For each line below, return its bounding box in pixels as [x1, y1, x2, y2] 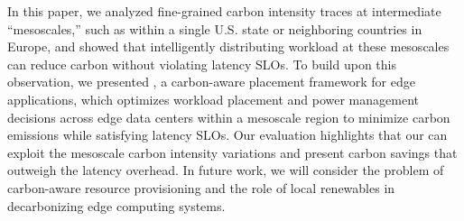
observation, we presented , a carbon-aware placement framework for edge [7, 72, 415, 91]
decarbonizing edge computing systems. [7, 196, 226, 215]
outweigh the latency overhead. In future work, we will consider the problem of [7, 161, 444, 180]
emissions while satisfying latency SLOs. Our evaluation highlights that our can [7, 125, 448, 144]
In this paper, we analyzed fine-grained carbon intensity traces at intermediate [7, 2, 441, 20]
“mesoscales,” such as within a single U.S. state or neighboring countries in [7, 19, 422, 38]
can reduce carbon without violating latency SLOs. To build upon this [7, 54, 396, 73]
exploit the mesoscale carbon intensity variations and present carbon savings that [7, 143, 458, 161]
